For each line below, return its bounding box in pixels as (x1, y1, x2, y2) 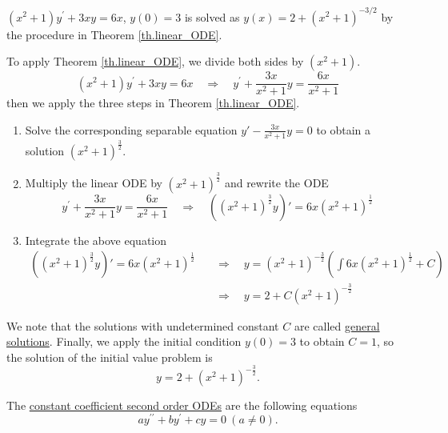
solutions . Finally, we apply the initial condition (6, 333, 242, 350)
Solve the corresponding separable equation (25, 121, 238, 138)
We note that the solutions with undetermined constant (6, 317, 279, 334)
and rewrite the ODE (224, 174, 329, 191)
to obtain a (316, 121, 371, 138)
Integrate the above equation (25, 231, 167, 248)
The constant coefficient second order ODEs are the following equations (6, 396, 358, 413)
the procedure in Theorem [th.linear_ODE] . (6, 26, 222, 42)
